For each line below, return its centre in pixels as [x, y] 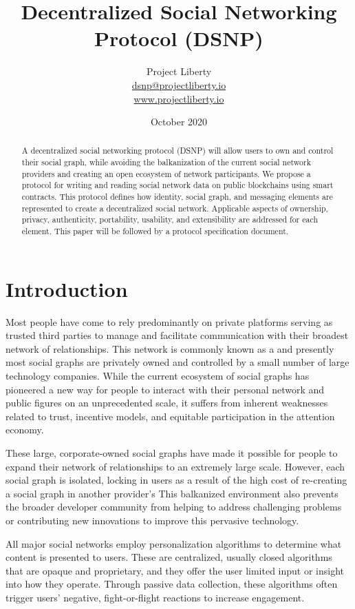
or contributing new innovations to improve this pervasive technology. [152, 520]
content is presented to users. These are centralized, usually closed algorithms [169, 557]
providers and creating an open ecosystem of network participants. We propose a [166, 173]
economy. [25, 430]
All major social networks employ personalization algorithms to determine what [174, 543]
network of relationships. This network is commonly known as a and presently [170, 348]
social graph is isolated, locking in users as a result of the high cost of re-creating [176, 480]
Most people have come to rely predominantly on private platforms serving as [169, 321]
